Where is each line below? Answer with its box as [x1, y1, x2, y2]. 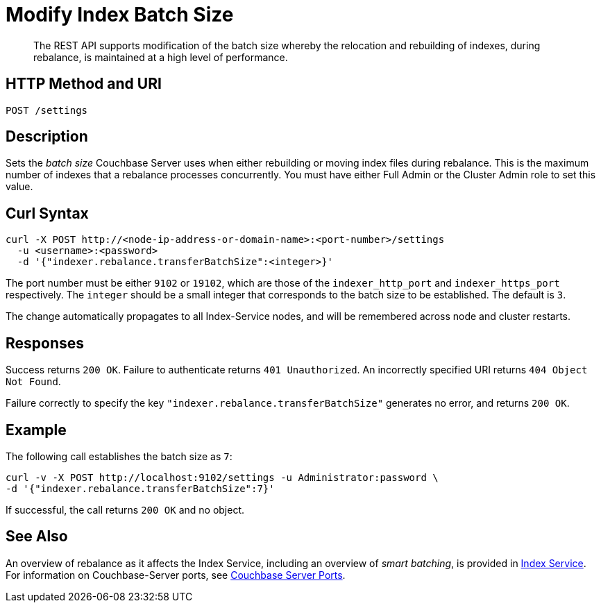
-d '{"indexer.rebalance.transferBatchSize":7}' [6, 482, 275, 494]
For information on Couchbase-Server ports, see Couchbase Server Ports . [6, 568, 346, 581]
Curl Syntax [6, 204, 89, 222]
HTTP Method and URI [6, 75, 162, 93]
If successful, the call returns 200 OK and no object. [6, 503, 245, 516]
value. [6, 180, 33, 193]
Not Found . [6, 375, 61, 388]
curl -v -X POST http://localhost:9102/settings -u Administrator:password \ [6, 471, 439, 483]
